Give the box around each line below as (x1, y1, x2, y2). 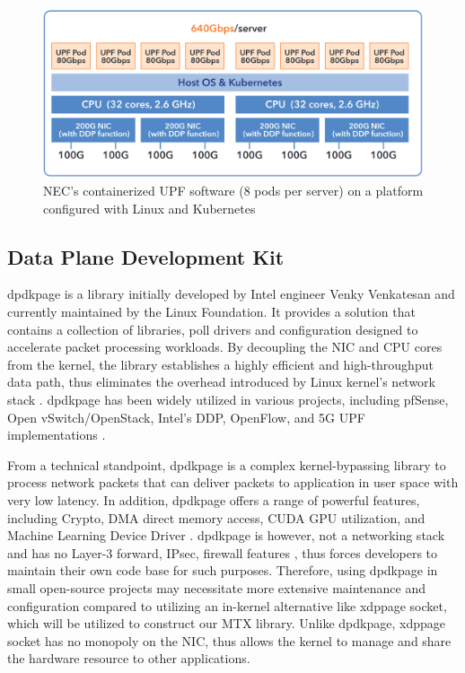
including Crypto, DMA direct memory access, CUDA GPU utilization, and (7, 508, 426, 527)
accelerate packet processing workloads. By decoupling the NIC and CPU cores (7, 337, 443, 356)
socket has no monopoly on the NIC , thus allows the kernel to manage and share (7, 631, 452, 650)
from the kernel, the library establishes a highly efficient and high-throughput (7, 354, 434, 373)
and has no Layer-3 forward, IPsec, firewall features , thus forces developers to (7, 543, 438, 562)
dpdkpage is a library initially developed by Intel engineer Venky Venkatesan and (7, 284, 455, 303)
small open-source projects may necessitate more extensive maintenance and (7, 578, 426, 597)
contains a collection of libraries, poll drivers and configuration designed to (7, 319, 418, 338)
